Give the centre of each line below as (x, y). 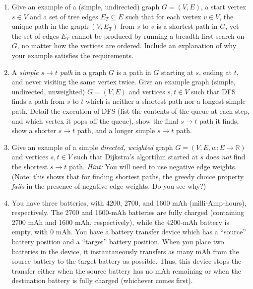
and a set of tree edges (64, 16)
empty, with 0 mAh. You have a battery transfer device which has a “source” (129, 232)
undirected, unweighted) (48, 91)
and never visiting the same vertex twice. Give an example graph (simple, (124, 82)
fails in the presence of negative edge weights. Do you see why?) (109, 186)
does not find (225, 157)
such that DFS (213, 91)
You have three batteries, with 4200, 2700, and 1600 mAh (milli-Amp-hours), (129, 202)
